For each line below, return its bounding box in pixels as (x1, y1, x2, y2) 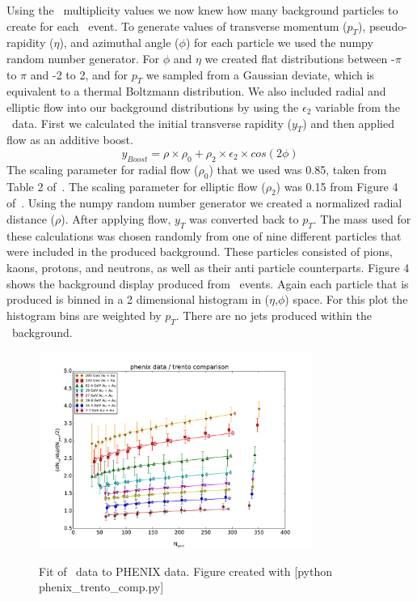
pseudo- (369, 17, 407, 34)
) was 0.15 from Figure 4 (276, 177, 398, 194)
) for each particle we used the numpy (185, 34, 373, 51)
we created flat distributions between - (204, 49, 395, 66)
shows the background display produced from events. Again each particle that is (6, 275, 409, 292)
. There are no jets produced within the (175, 306, 372, 323)
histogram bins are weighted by (6, 306, 162, 323)
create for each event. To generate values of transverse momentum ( (6, 17, 347, 34)
